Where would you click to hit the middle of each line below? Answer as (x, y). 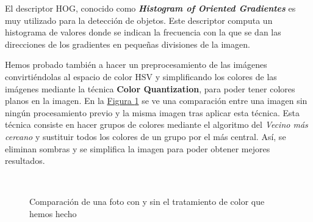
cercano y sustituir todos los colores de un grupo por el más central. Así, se (146, 136)
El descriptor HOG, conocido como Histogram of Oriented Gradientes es (150, 8)
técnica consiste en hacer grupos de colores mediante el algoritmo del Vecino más (156, 124)
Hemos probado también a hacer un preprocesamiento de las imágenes (136, 65)
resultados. (25, 161)
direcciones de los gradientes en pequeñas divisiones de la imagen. (128, 44)
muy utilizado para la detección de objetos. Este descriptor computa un (139, 20)
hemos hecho (53, 213)
